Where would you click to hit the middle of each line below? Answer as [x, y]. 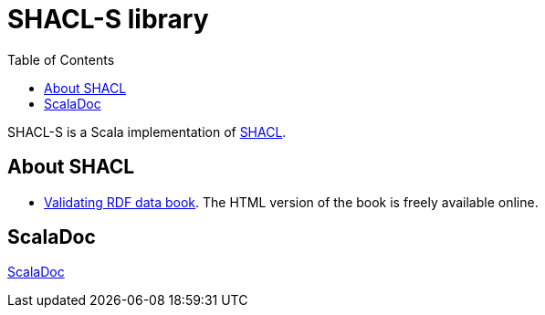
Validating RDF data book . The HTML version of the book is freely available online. [291, 202]
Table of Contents [61, 59]
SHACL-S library [108, 19]
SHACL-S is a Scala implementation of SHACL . [147, 131]
